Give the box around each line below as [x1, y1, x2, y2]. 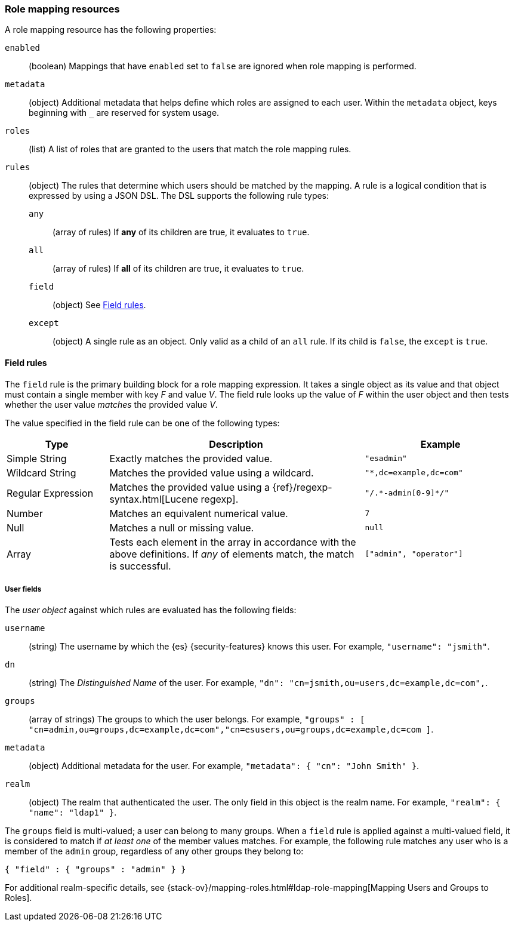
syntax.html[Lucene [109, 493, 199, 505]
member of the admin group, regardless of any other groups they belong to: [5, 846, 304, 857]
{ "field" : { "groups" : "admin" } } [5, 865, 186, 875]
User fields [5, 584, 42, 593]
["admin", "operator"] [365, 549, 463, 559]
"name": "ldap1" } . [29, 807, 117, 818]
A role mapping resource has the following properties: [5, 24, 217, 35]
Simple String [7, 452, 67, 464]
